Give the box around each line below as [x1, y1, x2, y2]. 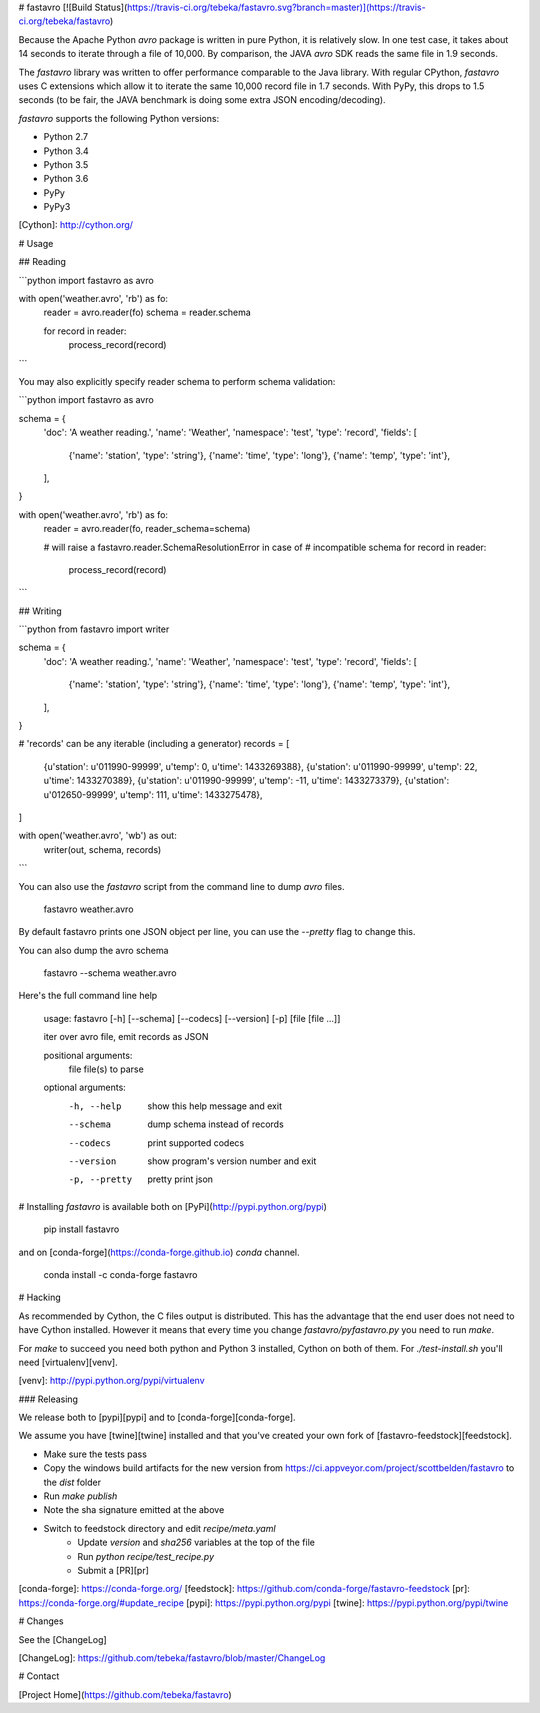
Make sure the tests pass [43, 1448, 147, 1460]
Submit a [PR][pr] [77, 1564, 150, 1576]
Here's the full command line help [18, 990, 158, 1002]
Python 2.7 [43, 131, 89, 143]
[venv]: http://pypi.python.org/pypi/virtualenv [18, 1375, 205, 1387]
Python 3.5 [43, 158, 89, 170]
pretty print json [147, 1173, 214, 1185]
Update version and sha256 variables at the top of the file [77, 1536, 315, 1549]
